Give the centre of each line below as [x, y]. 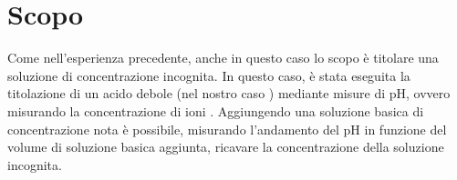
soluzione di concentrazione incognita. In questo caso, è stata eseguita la [209, 75]
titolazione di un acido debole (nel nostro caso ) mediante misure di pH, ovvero [229, 93]
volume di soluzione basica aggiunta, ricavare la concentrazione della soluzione [226, 147]
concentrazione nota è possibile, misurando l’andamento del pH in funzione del [227, 129]
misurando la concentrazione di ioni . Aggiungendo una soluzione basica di [216, 110]
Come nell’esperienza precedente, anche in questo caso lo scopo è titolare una [223, 58]
